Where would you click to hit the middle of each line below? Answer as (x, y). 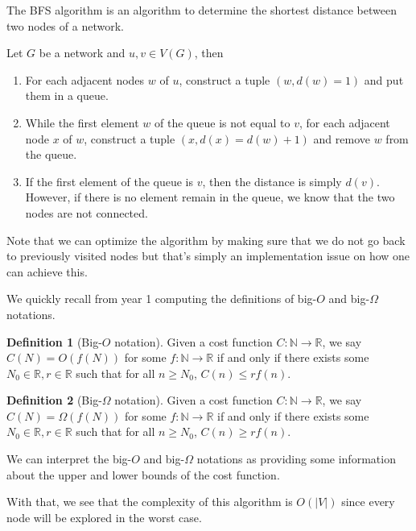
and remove (342, 138)
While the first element (82, 122)
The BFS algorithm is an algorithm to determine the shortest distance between (202, 10)
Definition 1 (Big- (54, 341)
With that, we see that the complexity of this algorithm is (150, 502)
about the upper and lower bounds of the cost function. (143, 474)
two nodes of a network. (65, 25)
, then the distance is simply (272, 181)
